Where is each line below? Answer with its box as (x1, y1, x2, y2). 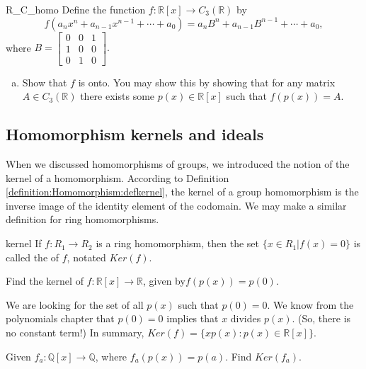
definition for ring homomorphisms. (6, 212, 159, 227)
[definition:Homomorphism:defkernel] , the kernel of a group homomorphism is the (6, 184, 359, 199)
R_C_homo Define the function (6, 2, 146, 16)
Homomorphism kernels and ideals (6, 123, 264, 145)
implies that (166, 311, 219, 326)
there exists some (80, 89, 155, 103)
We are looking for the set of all (6, 297, 144, 312)
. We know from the (267, 297, 354, 312)
